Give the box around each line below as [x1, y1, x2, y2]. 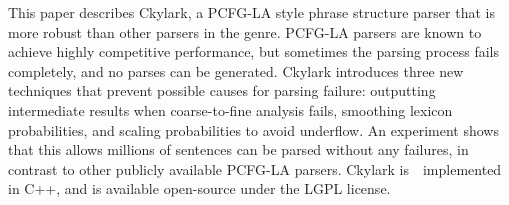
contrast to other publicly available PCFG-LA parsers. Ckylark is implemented [8, 158, 502, 179]
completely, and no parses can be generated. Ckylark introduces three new [8, 60, 464, 81]
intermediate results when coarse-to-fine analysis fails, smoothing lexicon [8, 99, 453, 120]
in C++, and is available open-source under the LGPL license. [8, 178, 391, 199]
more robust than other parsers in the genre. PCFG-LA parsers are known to [8, 21, 482, 42]
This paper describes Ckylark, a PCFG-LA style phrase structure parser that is [8, 2, 495, 22]
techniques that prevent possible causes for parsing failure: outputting [8, 80, 436, 101]
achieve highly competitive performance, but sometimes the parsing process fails [8, 41, 499, 62]
